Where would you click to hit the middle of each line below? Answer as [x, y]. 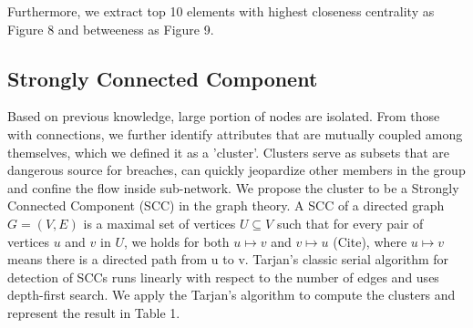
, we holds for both [176, 241]
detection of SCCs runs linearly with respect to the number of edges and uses [223, 277]
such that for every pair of [350, 223]
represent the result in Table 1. [94, 312]
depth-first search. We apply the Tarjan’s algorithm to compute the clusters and [231, 295]
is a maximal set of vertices [159, 223]
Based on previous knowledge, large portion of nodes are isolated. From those [224, 116]
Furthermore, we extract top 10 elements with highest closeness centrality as [221, 11]
